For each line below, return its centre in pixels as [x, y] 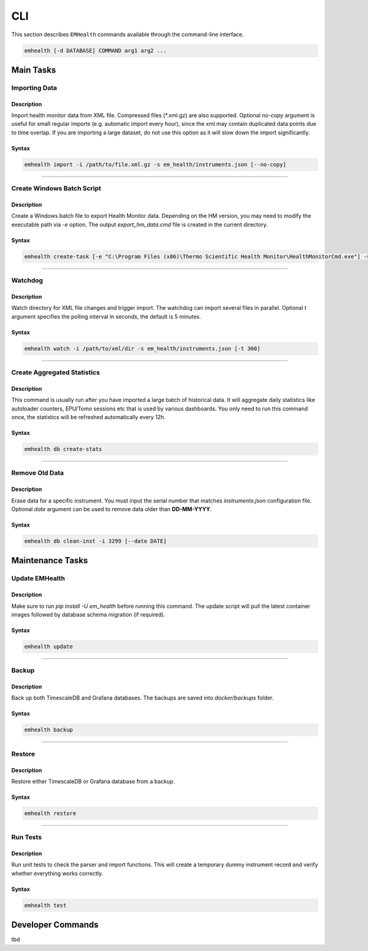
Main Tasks [34, 70]
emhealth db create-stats [63, 449]
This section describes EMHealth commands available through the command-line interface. [128, 34]
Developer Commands [55, 925]
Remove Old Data [38, 473]
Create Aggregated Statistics [56, 372]
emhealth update [49, 646]
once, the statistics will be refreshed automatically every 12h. [88, 417]
